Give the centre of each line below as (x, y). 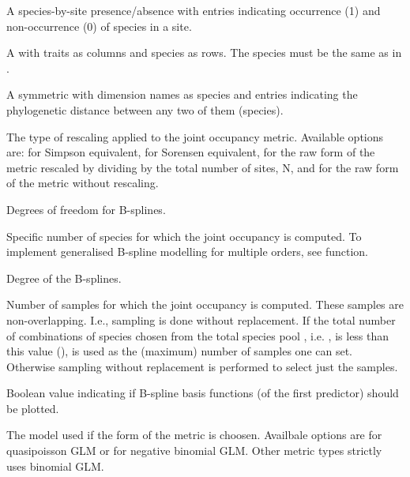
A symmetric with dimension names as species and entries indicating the (182, 94)
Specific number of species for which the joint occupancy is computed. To (184, 236)
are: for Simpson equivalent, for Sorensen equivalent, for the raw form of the (191, 152)
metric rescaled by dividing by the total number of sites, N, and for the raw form (203, 167)
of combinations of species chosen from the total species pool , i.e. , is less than (198, 335)
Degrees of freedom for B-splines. (86, 209)
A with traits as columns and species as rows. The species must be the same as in (204, 53)
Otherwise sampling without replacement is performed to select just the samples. (202, 366)
